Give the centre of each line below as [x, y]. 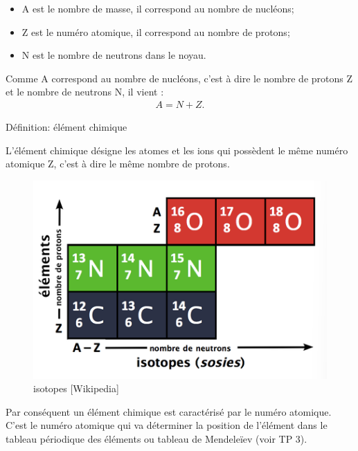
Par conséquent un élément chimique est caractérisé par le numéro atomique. [169, 411]
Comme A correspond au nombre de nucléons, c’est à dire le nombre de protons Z [179, 78]
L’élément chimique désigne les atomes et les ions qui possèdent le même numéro [177, 150]
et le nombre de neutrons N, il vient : [85, 92]
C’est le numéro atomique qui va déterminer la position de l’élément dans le [167, 425]
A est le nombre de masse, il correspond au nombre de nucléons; [158, 8]
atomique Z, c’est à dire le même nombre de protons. [118, 164]
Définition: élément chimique [66, 127]
